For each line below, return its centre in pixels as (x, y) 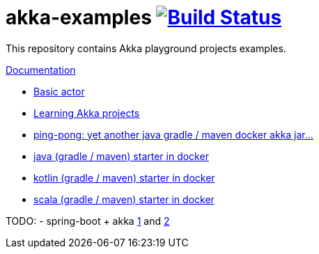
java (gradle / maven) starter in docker (121, 156)
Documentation (41, 70)
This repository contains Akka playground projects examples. (146, 48)
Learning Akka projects (87, 113)
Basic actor (59, 91)
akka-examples (79, 17)
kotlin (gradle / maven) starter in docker (124, 177)
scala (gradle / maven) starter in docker (124, 199)
